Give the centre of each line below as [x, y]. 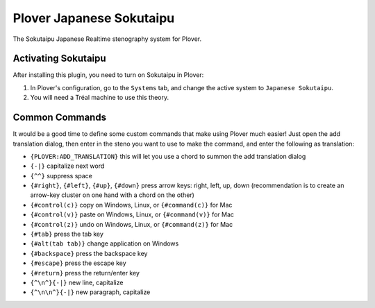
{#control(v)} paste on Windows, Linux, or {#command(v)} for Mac [132, 214]
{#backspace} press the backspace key [89, 253]
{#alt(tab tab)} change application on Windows [105, 243]
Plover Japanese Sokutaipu [94, 18]
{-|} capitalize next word [67, 166]
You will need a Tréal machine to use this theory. [100, 98]
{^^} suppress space [61, 176]
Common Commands [60, 118]
